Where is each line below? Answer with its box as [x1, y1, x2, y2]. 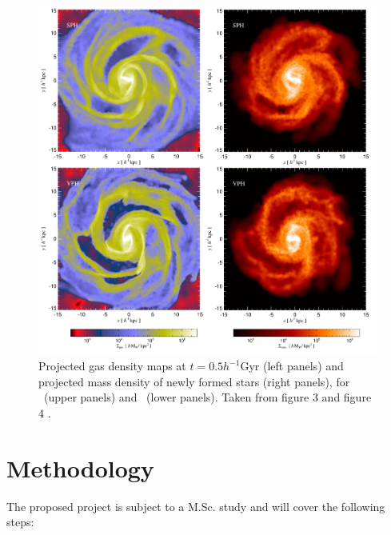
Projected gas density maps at [38, 357, 186, 374]
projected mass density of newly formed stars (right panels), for [38, 373, 350, 389]
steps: [6, 513, 34, 530]
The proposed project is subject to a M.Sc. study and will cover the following [6, 497, 385, 514]
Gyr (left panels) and [240, 357, 344, 374]
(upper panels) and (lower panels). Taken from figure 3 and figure [43, 389, 372, 405]
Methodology [6, 451, 154, 484]
